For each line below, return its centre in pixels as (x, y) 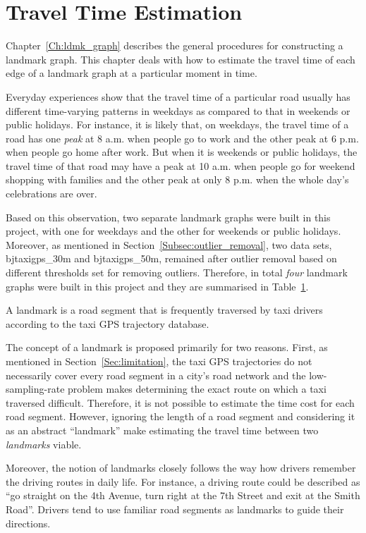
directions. (28, 523)
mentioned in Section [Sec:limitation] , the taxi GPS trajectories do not (159, 361)
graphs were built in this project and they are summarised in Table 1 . (157, 286)
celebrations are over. (51, 194)
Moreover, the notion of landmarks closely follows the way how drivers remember (181, 468)
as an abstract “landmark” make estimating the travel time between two (162, 430)
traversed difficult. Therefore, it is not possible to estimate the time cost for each (180, 402)
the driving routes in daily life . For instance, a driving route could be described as (183, 481)
